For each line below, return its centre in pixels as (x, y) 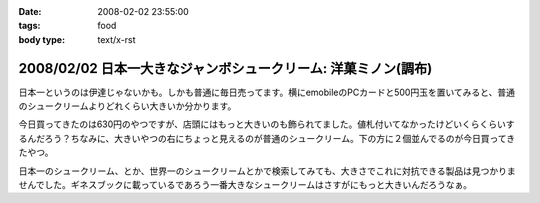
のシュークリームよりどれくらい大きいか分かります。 (127, 106)
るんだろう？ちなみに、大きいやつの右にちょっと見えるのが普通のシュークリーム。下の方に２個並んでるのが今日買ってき (267, 138)
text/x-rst (116, 39)
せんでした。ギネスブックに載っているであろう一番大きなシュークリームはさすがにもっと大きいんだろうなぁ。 (245, 185)
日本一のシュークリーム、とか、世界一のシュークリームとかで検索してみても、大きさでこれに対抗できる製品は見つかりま (267, 171)
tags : (29, 26)
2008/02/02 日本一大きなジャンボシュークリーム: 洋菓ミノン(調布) (225, 68)
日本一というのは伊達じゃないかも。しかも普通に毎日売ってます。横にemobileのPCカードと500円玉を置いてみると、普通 (266, 92)
